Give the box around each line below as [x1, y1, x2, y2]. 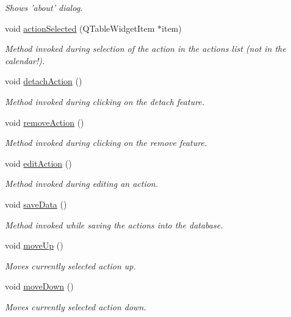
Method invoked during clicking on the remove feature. [5, 136, 207, 149]
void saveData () [5, 197, 67, 210]
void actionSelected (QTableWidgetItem [5, 21, 155, 34]
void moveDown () [5, 280, 74, 293]
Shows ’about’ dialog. [5, 1, 83, 13]
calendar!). [5, 54, 45, 67]
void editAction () [5, 156, 72, 169]
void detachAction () [5, 75, 82, 87]
